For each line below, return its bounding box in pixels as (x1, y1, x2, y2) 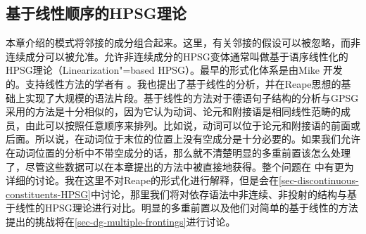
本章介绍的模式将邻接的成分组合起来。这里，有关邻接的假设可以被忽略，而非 (6, 35, 360, 50)
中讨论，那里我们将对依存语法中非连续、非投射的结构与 (91, 186, 348, 201)
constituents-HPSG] (6, 186, 91, 201)
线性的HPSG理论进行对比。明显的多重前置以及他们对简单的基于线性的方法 (15, 200, 358, 215)
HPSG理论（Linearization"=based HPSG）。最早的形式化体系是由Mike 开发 (6, 63, 343, 77)
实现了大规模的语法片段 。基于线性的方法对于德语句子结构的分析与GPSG (25, 90, 359, 105)
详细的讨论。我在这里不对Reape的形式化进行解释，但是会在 (6, 173, 279, 188)
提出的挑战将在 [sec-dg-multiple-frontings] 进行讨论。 (6, 214, 236, 228)
